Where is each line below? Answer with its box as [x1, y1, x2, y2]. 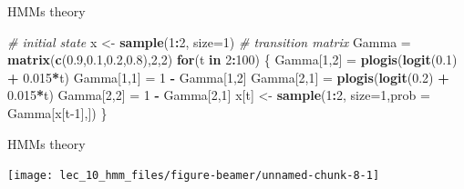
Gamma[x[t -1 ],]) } [7, 103, 108, 122]
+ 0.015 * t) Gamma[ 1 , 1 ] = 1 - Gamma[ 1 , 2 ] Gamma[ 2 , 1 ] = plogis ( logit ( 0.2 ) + [7, 67, 449, 86]
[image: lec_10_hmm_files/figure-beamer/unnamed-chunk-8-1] [7, 169, 380, 183]
